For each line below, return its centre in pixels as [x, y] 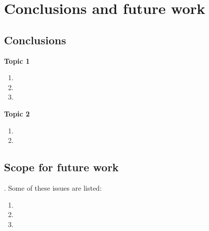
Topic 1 [17, 60]
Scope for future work [62, 167]
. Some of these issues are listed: [53, 187]
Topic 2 [17, 113]
